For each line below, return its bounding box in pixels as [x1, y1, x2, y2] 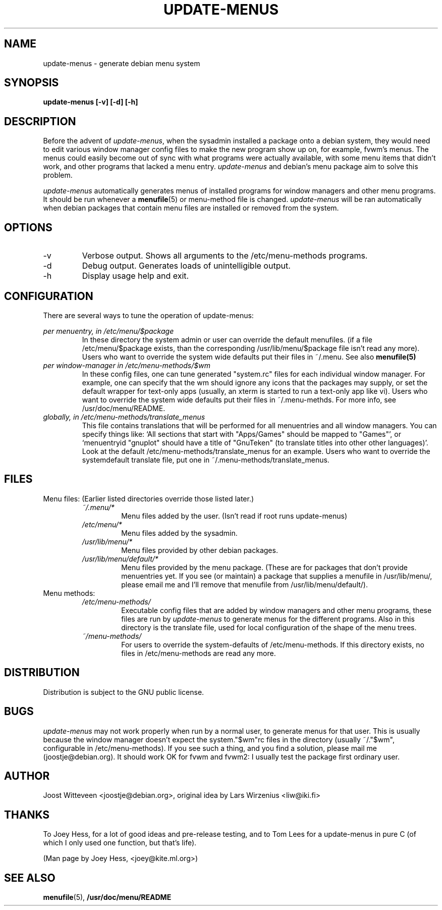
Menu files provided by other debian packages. [121, 545, 278, 554]
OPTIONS [4, 221, 52, 234]
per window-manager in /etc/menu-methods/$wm [43, 361, 210, 370]
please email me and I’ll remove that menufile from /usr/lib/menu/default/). [121, 580, 368, 589]
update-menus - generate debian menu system [43, 59, 200, 68]
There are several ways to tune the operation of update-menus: [43, 311, 254, 320]
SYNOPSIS [4, 76, 59, 89]
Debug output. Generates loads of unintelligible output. [82, 261, 291, 271]
